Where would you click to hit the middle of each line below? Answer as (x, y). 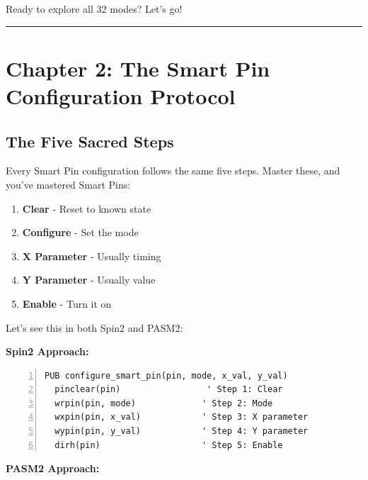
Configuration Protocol (121, 95)
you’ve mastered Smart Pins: (68, 184)
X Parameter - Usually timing (92, 256)
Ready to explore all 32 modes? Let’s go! (94, 9)
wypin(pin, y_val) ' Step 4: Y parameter (182, 431)
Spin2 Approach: (47, 351)
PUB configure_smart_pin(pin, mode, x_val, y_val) (166, 375)
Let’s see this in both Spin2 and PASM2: (94, 327)
